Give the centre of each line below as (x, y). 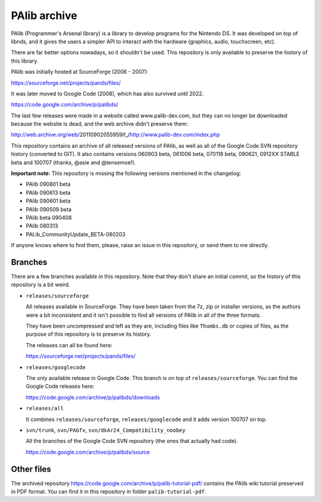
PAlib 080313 (42, 226)
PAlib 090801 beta (48, 184)
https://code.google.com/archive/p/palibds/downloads (93, 397)
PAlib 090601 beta (48, 201)
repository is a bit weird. (41, 285)
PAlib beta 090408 (49, 217)
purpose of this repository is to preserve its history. (89, 334)
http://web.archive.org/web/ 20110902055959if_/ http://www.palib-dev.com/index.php (115, 135)
